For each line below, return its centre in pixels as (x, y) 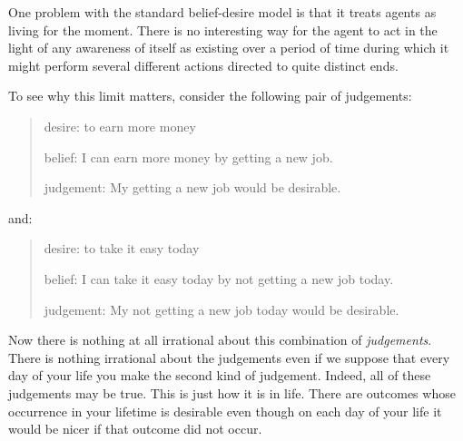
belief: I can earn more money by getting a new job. (188, 157)
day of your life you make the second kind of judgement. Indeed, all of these (220, 375)
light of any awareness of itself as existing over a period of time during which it (229, 48)
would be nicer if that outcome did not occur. (135, 429)
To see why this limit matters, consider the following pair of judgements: (210, 96)
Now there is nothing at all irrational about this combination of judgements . (220, 340)
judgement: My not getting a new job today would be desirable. (222, 309)
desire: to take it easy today (122, 248)
